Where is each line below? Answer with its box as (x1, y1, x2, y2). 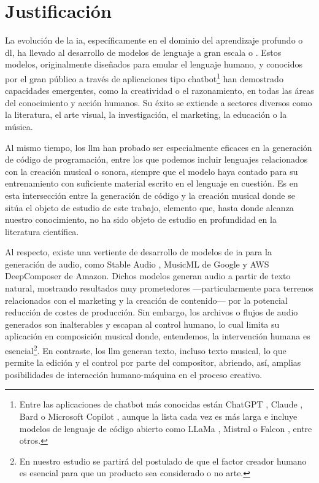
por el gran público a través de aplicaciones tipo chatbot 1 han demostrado (5, 70, 283, 85)
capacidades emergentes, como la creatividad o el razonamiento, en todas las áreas (5, 84, 314, 97)
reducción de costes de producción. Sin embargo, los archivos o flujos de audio (5, 306, 298, 319)
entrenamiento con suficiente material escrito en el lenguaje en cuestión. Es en (5, 177, 298, 190)
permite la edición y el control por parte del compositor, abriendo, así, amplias (5, 356, 301, 369)
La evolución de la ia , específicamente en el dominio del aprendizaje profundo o (5, 34, 303, 47)
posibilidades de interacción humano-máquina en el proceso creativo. (5, 368, 263, 381)
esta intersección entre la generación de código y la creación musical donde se (5, 188, 295, 201)
